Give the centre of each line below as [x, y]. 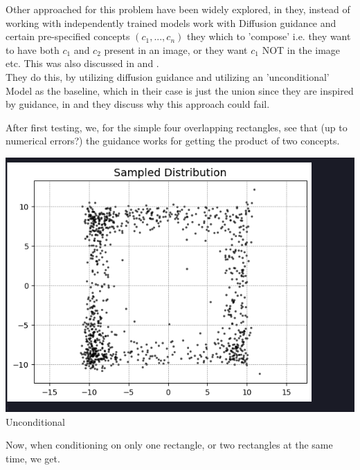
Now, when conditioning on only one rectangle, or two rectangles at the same [169, 445]
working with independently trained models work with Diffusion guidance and [171, 22]
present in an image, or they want [176, 49]
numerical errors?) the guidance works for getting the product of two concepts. [173, 141]
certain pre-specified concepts [68, 36]
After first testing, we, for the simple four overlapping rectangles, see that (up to [177, 127]
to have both [33, 49]
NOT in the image [301, 49]
